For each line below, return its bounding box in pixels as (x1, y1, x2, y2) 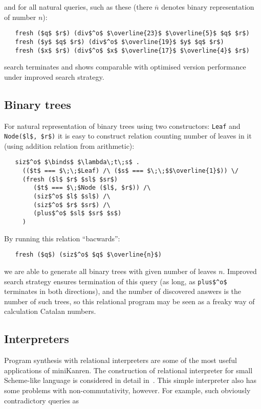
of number (4, 11, 36, 22)
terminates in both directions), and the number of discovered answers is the (4, 286, 242, 297)
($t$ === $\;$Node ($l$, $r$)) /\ (33, 184, 151, 192)
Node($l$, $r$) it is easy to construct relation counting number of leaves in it (4, 130, 252, 141)
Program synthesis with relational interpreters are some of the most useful (4, 355, 237, 366)
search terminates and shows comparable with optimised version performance (4, 61, 246, 72)
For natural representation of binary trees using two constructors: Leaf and (4, 120, 241, 131)
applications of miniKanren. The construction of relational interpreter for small (4, 365, 253, 375)
